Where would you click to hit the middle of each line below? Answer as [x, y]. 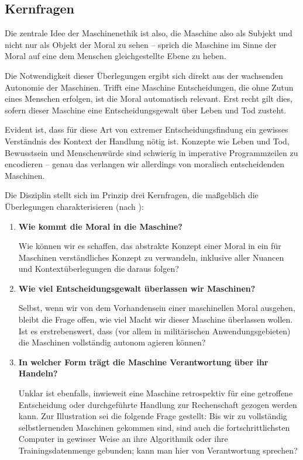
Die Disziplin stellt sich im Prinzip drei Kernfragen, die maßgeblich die [132, 195]
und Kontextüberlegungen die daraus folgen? [99, 269]
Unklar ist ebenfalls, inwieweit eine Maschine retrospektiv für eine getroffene [156, 393]
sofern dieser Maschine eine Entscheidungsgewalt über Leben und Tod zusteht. [146, 110]
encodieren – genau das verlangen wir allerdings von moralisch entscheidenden [145, 164]
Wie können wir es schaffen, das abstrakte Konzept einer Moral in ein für [150, 246]
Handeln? [38, 373]
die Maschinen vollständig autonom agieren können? [112, 342]
